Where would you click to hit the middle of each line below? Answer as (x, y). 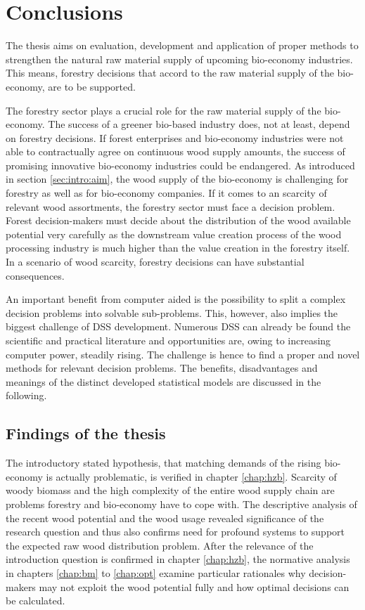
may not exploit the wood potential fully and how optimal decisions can (194, 586)
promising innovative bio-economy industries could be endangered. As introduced (180, 165)
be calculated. (36, 601)
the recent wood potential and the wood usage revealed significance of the (165, 518)
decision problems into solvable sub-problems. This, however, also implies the (172, 312)
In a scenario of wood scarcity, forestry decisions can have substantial (155, 262)
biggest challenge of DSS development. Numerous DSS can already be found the (178, 326)
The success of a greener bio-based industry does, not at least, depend (199, 124)
